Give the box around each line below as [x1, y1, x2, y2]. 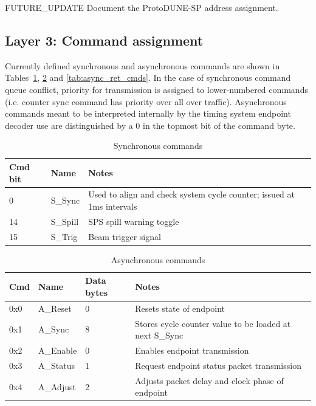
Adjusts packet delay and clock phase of [135, 374, 284, 387]
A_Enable [38, 344, 77, 357]
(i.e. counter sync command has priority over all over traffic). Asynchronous [5, 95, 287, 108]
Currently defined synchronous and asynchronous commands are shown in [5, 59, 280, 72]
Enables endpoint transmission [135, 344, 249, 357]
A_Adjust [38, 380, 76, 393]
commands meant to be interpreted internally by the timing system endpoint [5, 107, 291, 120]
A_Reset [38, 301, 72, 314]
